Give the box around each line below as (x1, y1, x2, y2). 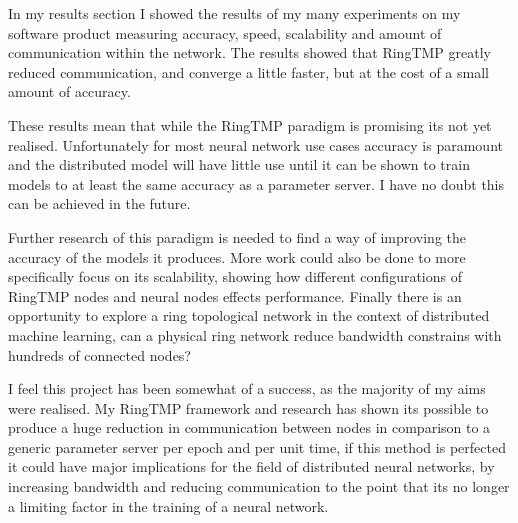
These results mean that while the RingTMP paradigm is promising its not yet (8, 114, 492, 135)
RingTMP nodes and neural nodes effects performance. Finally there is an (8, 285, 462, 306)
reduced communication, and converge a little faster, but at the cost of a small (8, 61, 489, 82)
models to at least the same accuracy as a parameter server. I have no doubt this (8, 173, 505, 194)
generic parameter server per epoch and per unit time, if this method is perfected (8, 436, 506, 457)
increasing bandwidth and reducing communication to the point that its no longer (8, 476, 510, 497)
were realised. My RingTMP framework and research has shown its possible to (8, 397, 489, 418)
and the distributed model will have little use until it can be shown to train (8, 154, 470, 175)
